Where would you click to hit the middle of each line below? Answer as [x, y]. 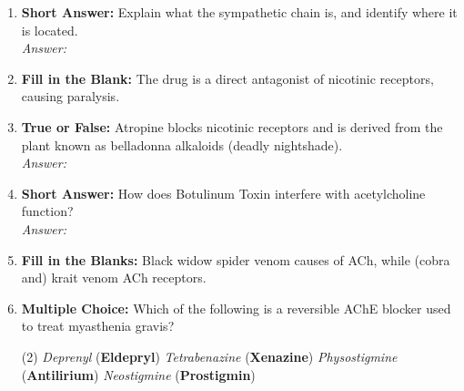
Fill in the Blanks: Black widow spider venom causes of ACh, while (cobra [236, 259]
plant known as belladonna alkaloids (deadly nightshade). [182, 144]
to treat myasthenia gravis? [98, 326]
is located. [50, 30]
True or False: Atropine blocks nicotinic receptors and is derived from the [232, 126]
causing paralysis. [71, 96]
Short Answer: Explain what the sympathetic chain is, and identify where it [239, 12]
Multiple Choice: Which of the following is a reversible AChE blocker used [236, 308]
